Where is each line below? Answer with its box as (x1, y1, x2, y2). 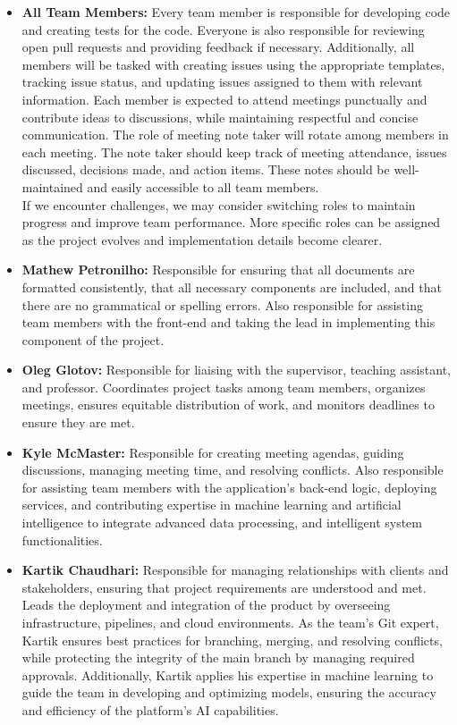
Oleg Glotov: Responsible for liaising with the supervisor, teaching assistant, (21, 360, 451, 379)
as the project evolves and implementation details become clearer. (21, 230, 383, 249)
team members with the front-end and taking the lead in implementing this (21, 313, 436, 332)
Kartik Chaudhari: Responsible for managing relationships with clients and (21, 561, 449, 579)
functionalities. (21, 530, 103, 549)
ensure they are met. (21, 413, 135, 432)
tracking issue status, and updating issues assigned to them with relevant (21, 72, 423, 91)
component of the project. (21, 330, 165, 349)
